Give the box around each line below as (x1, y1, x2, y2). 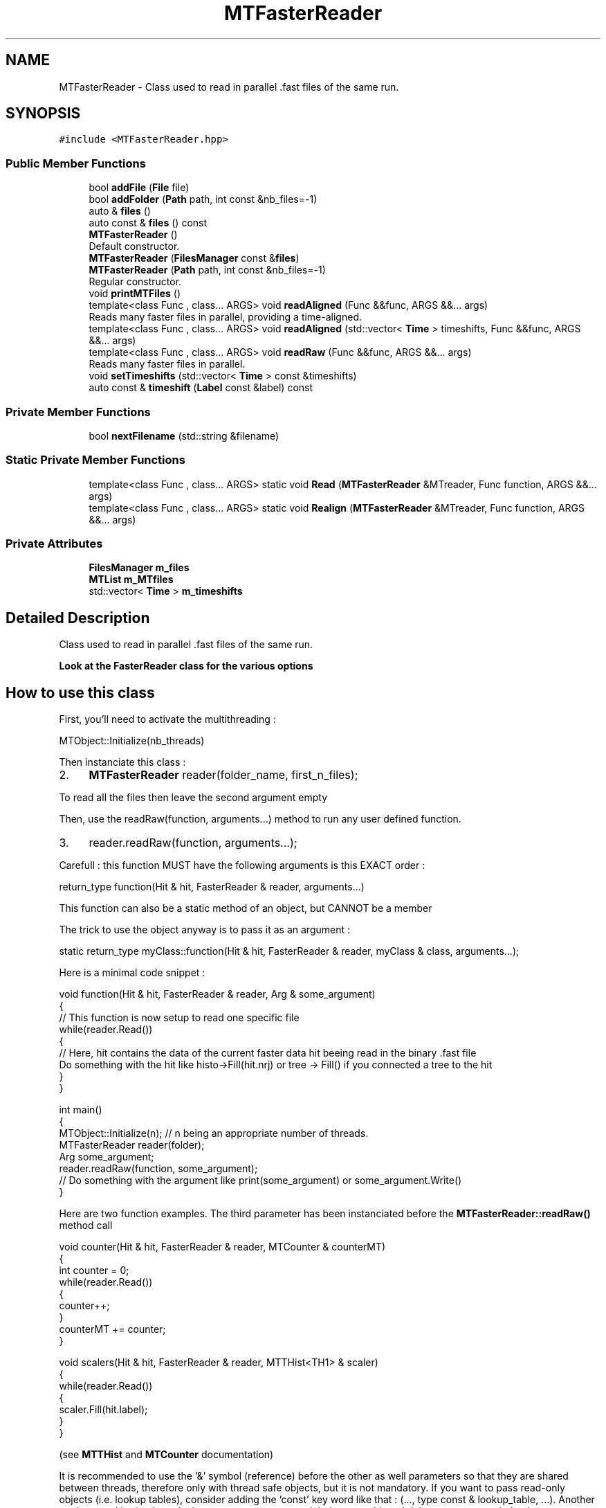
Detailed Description (6, 609, 150, 627)
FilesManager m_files (89, 562, 190, 574)
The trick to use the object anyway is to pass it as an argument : (59, 924, 351, 936)
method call (59, 1219, 113, 1232)
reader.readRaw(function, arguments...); (89, 836, 297, 850)
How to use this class (6, 683, 155, 701)
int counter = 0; (59, 1264, 129, 1277)
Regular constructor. (89, 276, 182, 288)
